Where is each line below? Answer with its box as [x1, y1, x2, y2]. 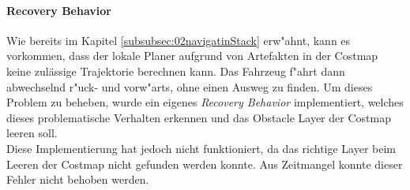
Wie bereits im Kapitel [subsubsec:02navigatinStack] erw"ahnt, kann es [6, 32, 351, 48]
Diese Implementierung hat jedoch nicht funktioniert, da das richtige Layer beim [6, 140, 397, 156]
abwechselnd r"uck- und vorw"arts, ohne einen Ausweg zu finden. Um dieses [6, 78, 373, 95]
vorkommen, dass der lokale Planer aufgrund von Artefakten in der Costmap [6, 47, 378, 64]
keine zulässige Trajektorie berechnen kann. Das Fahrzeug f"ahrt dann [6, 62, 345, 79]
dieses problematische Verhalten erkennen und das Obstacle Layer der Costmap [6, 109, 391, 125]
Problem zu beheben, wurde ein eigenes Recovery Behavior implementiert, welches [6, 94, 404, 110]
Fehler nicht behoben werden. [6, 171, 149, 188]
